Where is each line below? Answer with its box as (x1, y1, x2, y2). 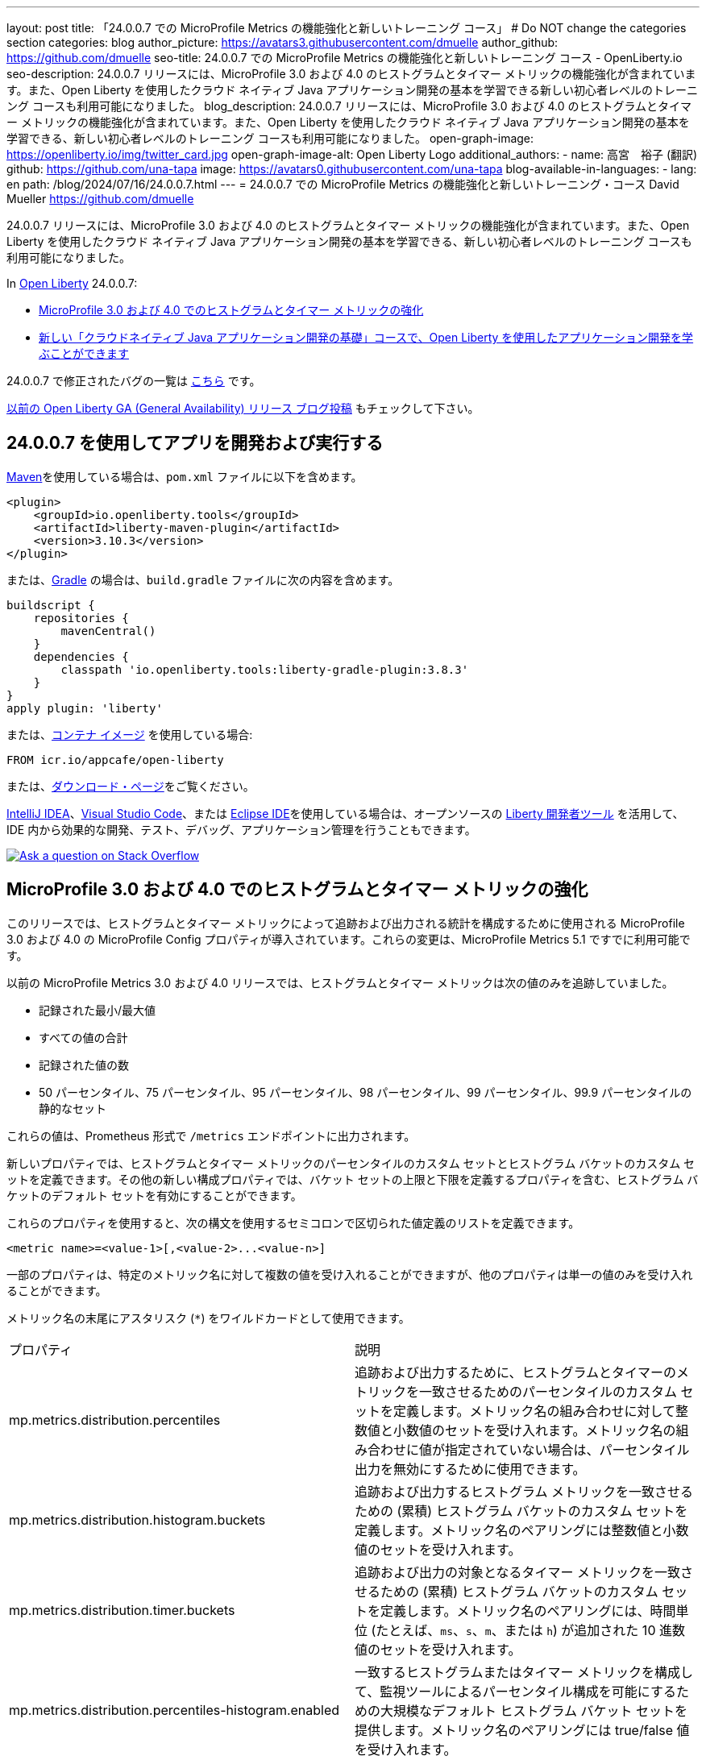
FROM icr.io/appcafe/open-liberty (6, 753, 224, 766)
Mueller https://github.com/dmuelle (6, 192, 194, 205)
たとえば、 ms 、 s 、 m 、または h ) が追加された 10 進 (376, 1621, 672, 1638)
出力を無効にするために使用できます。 (355, 1460, 586, 1477)
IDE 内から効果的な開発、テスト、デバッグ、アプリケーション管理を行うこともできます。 (6, 822, 476, 836)
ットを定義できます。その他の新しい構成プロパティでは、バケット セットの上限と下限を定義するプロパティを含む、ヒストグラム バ (6, 1172, 699, 1186)
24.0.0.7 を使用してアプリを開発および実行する (6, 433, 384, 454)
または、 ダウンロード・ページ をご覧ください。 (6, 778, 255, 793)
